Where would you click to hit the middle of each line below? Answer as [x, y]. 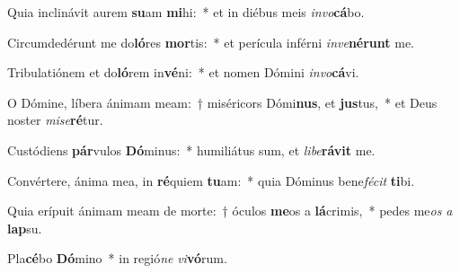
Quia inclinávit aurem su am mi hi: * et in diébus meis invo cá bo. [186, 12]
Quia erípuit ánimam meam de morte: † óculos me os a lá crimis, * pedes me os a [230, 211]
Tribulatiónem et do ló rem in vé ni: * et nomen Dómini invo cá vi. [183, 72]
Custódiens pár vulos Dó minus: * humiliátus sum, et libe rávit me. [191, 150]
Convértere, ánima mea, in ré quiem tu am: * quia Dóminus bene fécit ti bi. [211, 180]
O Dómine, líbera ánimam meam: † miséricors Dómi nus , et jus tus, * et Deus [222, 102]
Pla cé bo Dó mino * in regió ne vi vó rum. [117, 258]
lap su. [25, 228]
